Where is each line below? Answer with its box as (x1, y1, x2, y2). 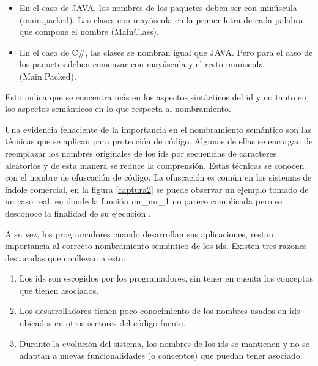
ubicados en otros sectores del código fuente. (19, 316, 186, 329)
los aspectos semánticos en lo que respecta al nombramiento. (5, 102, 231, 115)
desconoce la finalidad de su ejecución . (5, 206, 151, 219)
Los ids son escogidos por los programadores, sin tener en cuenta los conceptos (19, 272, 314, 285)
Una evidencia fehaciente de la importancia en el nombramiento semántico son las (5, 122, 312, 135)
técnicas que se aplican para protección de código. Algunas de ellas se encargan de (5, 135, 313, 148)
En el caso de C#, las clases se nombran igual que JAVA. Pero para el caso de (19, 45, 313, 58)
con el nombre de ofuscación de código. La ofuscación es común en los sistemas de (5, 171, 312, 184)
